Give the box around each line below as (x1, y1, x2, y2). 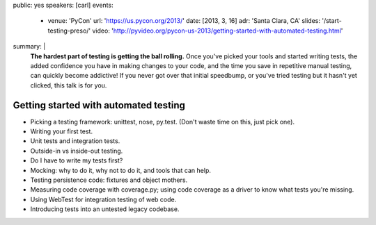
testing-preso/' (47, 26, 91, 35)
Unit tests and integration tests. (30, 137, 120, 145)
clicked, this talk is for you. (30, 81, 107, 90)
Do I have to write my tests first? (30, 156, 123, 165)
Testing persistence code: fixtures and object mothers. (30, 176, 188, 184)
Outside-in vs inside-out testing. (30, 147, 123, 155)
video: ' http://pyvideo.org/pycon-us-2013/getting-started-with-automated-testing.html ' (91, 26, 343, 35)
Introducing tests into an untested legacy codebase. (30, 205, 180, 213)
